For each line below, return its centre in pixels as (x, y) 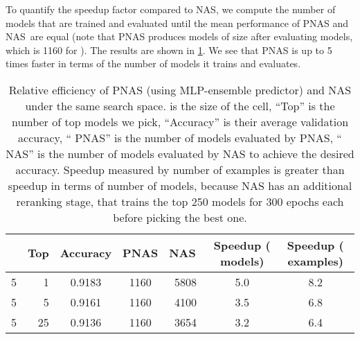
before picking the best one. (180, 217)
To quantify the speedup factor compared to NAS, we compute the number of (171, 9)
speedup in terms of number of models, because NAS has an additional (180, 185)
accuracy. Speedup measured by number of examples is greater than (180, 169)
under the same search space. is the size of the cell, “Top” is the (180, 105)
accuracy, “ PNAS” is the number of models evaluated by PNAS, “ (180, 137)
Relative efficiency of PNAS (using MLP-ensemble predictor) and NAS (180, 89)
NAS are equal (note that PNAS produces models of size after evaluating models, (179, 36)
